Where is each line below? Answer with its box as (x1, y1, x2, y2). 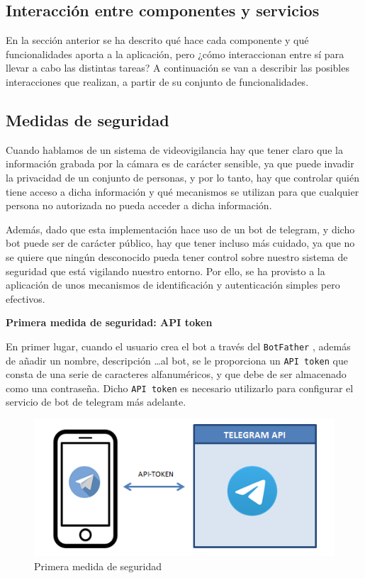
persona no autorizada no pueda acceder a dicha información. (6, 198, 272, 213)
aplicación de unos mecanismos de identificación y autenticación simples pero (6, 277, 340, 292)
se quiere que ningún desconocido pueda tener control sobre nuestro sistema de (6, 249, 348, 264)
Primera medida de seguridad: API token (6, 315, 213, 330)
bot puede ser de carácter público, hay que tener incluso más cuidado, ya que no (6, 235, 355, 250)
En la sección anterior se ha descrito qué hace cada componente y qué (6, 33, 309, 48)
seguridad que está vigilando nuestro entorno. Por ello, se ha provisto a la (6, 263, 325, 278)
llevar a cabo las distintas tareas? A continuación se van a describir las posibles (6, 60, 349, 75)
